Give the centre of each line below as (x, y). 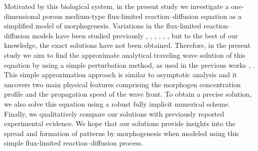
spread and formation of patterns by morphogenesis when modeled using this (122, 133)
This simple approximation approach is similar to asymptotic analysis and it (121, 75)
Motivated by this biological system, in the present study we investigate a (117, 6)
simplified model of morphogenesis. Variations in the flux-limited (103, 26)
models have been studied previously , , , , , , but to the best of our (135, 35)
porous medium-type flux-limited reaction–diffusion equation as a (142, 16)
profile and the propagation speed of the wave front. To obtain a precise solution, (128, 94)
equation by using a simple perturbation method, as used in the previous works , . (129, 65)
